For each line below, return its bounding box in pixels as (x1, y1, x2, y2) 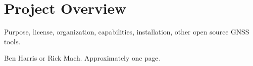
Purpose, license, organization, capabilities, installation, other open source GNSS (4, 27, 250, 37)
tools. (4, 36, 21, 46)
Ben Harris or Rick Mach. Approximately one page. (4, 53, 160, 63)
